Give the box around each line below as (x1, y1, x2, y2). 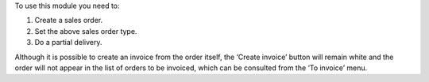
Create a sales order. (34, 16, 103, 25)
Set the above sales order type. (34, 26, 137, 35)
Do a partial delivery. (34, 38, 102, 47)
